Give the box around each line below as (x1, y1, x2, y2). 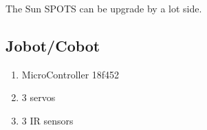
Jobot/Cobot (6, 34, 100, 56)
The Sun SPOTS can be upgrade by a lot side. (6, 1, 202, 15)
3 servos (21, 90, 56, 105)
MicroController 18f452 (21, 67, 120, 81)
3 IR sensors (21, 113, 74, 127)
